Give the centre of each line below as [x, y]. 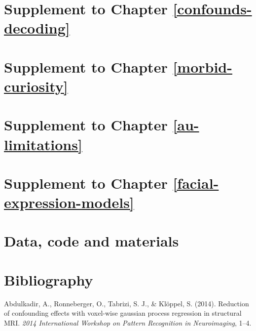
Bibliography [49, 279]
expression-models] [69, 202]
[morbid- [202, 66]
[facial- [196, 183]
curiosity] [36, 86]
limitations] [43, 144]
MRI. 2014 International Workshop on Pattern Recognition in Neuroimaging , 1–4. [128, 322]
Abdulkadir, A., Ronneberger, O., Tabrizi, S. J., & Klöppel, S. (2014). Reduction [127, 303]
